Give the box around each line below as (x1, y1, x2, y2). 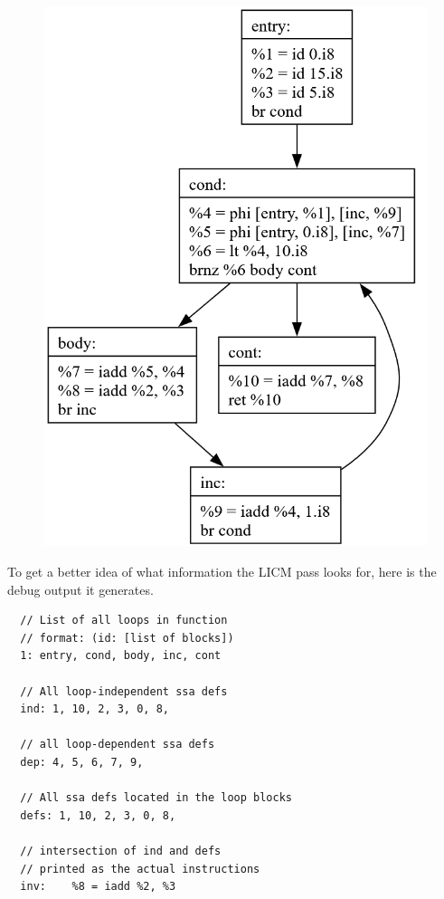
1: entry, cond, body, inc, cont (20, 649, 222, 663)
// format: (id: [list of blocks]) (20, 631, 234, 645)
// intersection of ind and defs (20, 844, 222, 857)
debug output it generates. (7, 579, 154, 598)
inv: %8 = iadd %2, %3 (20, 880, 176, 894)
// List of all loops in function (20, 614, 228, 627)
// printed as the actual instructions (20, 862, 260, 875)
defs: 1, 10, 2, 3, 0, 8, (20, 808, 176, 822)
